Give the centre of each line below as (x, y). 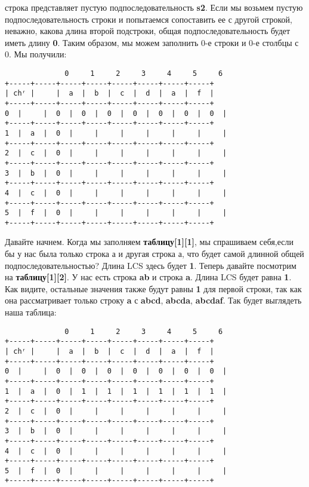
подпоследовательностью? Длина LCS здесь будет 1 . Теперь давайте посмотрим (151, 265)
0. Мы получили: (36, 54)
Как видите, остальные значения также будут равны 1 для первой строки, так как (153, 288)
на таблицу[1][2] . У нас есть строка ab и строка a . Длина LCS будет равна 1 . (148, 277)
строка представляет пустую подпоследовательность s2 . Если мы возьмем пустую (154, 7)
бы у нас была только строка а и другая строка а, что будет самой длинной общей (154, 254)
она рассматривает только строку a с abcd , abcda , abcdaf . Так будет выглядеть (153, 300)
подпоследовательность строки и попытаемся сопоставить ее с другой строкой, (149, 19)
